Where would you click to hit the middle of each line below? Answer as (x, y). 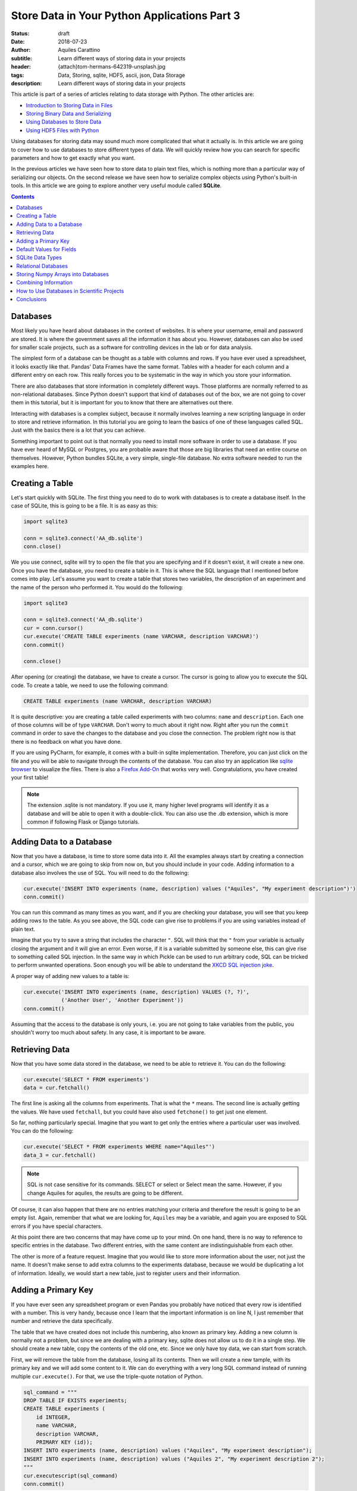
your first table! (30, 778)
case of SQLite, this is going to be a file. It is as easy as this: (84, 506)
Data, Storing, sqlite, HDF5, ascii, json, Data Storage (122, 75)
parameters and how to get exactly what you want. (73, 158)
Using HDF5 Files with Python (62, 130)
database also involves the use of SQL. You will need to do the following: (100, 873)
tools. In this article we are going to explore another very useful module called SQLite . (116, 185)
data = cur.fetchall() (57, 1088)
